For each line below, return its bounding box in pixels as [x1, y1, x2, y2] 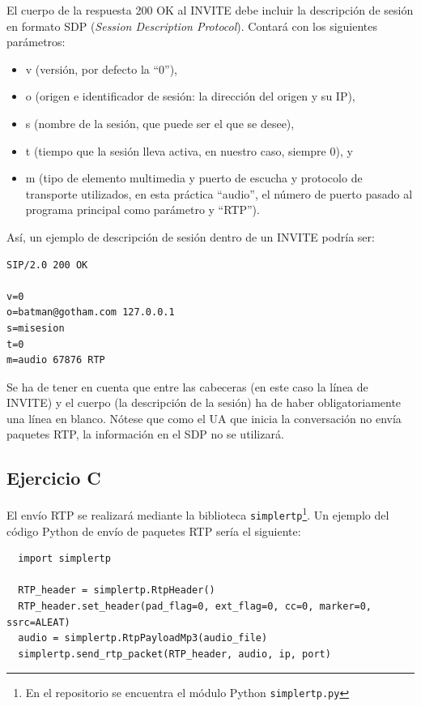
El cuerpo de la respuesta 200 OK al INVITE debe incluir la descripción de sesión [6, 2, 414, 18]
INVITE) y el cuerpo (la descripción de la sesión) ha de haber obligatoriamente [6, 394, 402, 411]
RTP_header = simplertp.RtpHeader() [18, 584, 215, 597]
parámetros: [6, 33, 66, 50]
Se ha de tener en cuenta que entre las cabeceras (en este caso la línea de [6, 378, 368, 395]
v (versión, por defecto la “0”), [25, 60, 178, 77]
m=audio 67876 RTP [6, 354, 105, 366]
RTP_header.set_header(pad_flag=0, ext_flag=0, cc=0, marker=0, [18, 600, 372, 612]
